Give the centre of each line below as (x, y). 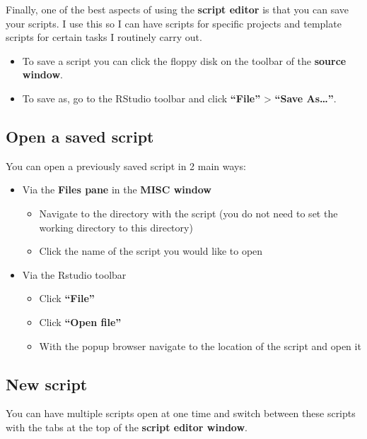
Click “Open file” (80, 321)
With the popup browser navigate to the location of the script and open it (200, 345)
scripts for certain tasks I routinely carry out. (104, 37)
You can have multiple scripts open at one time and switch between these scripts (181, 413)
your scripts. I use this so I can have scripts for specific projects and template (174, 23)
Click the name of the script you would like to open (151, 251)
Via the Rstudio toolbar (74, 274)
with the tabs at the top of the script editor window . (127, 427)
